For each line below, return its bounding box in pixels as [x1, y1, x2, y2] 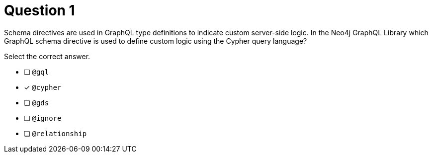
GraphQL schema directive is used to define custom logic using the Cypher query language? [4, 36, 307, 45]
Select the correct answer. [4, 52, 90, 61]
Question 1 [4, 2, 75, 19]
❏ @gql [24, 67, 49, 76]
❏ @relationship [24, 129, 87, 138]
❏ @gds [24, 98, 49, 107]
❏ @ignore [24, 113, 62, 122]
